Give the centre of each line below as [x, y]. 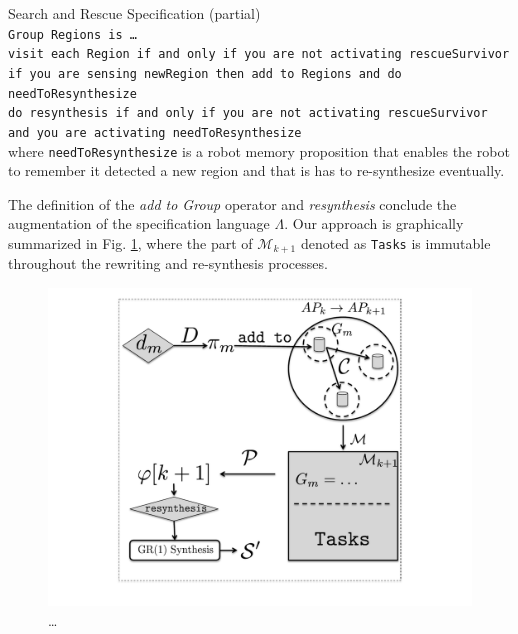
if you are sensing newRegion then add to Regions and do [205, 73]
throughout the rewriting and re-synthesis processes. [168, 263]
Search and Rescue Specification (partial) [134, 13]
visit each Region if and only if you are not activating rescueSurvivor [259, 54]
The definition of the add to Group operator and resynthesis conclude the [232, 203]
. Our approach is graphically [374, 223]
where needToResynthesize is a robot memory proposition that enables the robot [259, 150]
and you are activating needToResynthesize [155, 132]
